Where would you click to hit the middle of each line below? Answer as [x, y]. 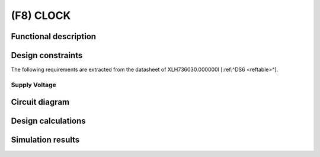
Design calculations [48, 121]
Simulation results [45, 140]
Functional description [54, 36]
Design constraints [47, 55]
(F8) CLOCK [41, 15]
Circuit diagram [40, 102]
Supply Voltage [33, 85]
